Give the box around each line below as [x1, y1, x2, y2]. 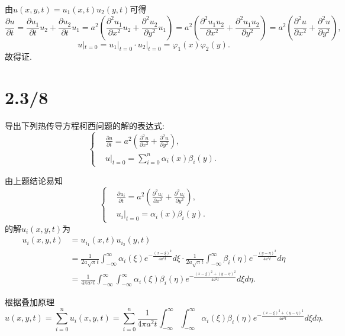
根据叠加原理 [5, 296, 54, 308]
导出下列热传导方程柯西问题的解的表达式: [5, 119, 165, 132]
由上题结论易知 [5, 174, 63, 186]
